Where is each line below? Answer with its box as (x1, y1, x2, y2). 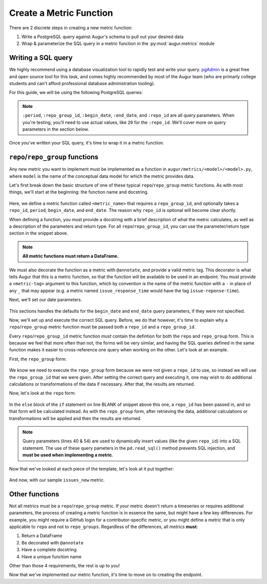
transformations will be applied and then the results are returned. (9, 415, 142, 421)
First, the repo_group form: (9, 356, 67, 362)
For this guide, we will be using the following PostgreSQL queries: (9, 90, 143, 96)
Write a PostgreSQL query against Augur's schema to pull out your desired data (21, 34, 184, 40)
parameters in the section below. (22, 126, 89, 132)
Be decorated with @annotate (21, 539, 84, 545)
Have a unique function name (21, 553, 82, 559)
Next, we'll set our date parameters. (9, 297, 83, 303)
